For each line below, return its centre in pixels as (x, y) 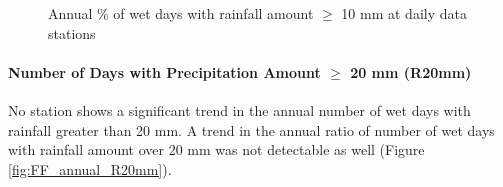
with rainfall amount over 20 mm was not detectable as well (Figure (216, 149)
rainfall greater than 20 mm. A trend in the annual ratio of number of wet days (251, 129)
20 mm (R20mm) (411, 71)
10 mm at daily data (404, 13)
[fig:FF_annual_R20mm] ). (90, 168)
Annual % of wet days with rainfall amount (181, 13)
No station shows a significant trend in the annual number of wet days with (239, 109)
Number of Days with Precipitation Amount (164, 71)
